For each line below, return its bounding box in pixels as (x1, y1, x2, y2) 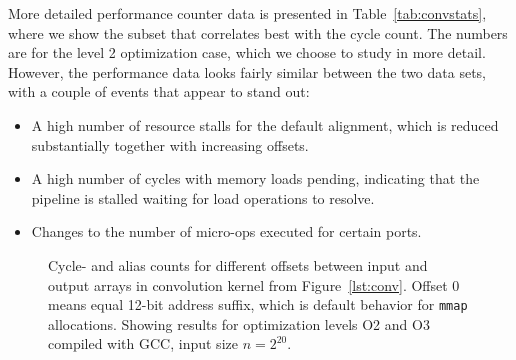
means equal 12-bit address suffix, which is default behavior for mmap (48, 294, 468, 315)
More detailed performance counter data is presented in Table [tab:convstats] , (8, 3, 487, 23)
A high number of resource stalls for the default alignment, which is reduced (31, 114, 499, 135)
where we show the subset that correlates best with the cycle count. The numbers (8, 22, 508, 43)
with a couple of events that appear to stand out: (8, 81, 310, 102)
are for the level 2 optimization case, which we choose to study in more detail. (8, 42, 486, 63)
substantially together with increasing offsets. (31, 134, 309, 155)
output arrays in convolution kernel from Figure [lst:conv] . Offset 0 (48, 274, 460, 295)
